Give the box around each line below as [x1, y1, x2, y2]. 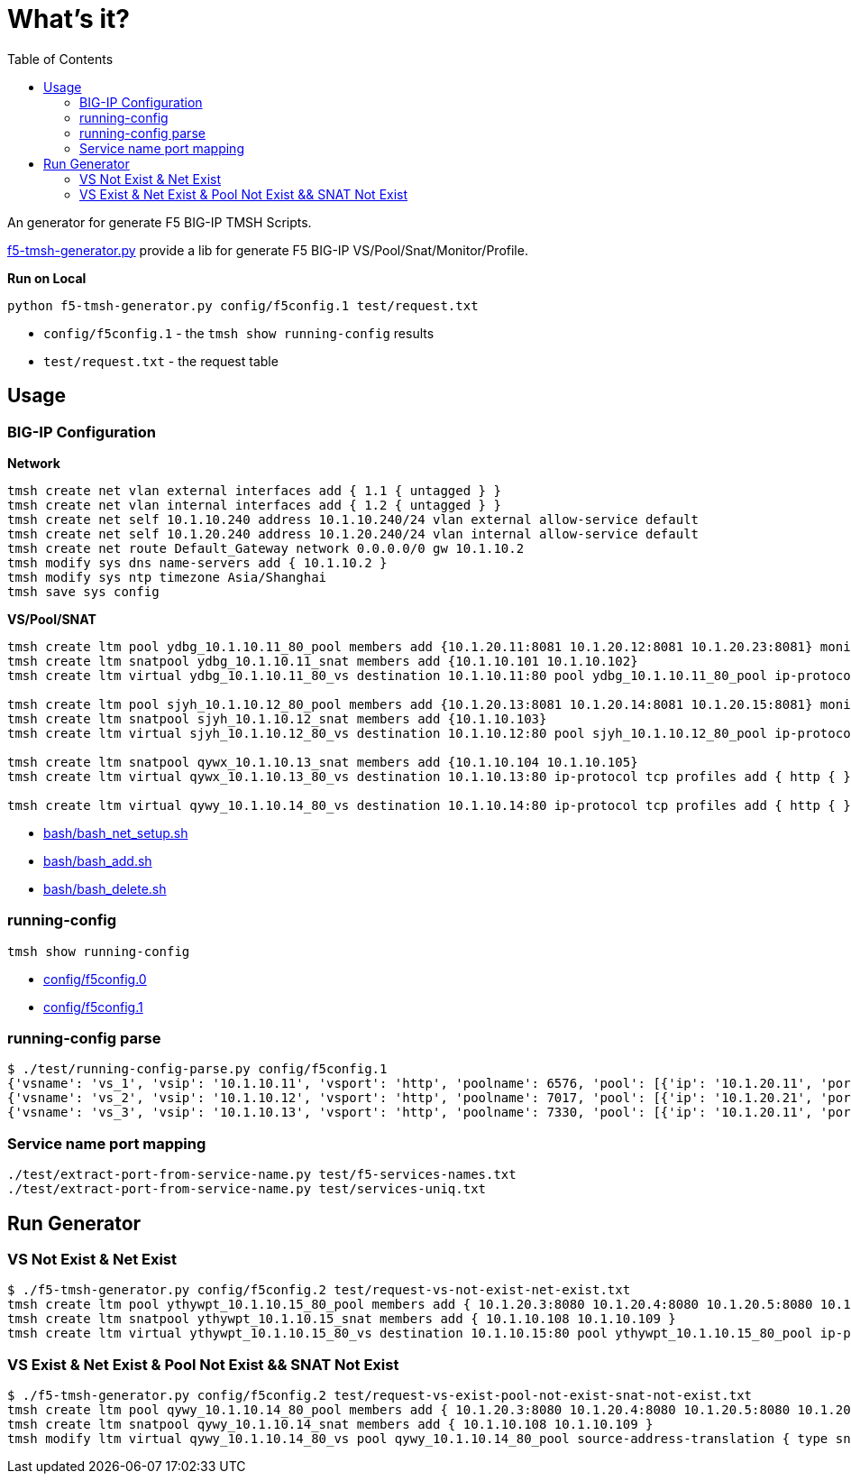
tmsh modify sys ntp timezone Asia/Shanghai [7, 569, 327, 584]
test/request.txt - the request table [43, 353, 279, 369]
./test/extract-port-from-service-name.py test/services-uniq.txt [7, 1182, 487, 1197]
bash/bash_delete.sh [43, 880, 167, 897]
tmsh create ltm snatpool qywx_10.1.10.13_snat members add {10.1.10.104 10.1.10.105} [7, 754, 638, 769]
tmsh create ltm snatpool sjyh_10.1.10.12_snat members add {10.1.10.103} [7, 711, 547, 726]
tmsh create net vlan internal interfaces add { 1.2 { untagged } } [7, 497, 501, 512]
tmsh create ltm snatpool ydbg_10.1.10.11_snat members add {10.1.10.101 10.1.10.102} [7, 653, 638, 668]
